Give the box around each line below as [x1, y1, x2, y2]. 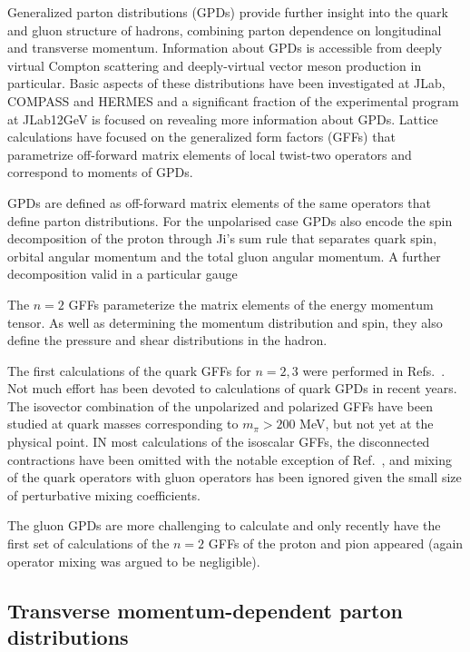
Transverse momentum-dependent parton [7, 596, 403, 624]
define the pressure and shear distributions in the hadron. [7, 331, 328, 350]
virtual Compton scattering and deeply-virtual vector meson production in [7, 55, 422, 74]
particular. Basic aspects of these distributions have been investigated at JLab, [7, 74, 446, 93]
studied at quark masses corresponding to [7, 414, 239, 433]
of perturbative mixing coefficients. [7, 485, 201, 504]
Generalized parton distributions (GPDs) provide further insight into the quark [7, 3, 448, 21]
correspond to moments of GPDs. [7, 163, 193, 182]
